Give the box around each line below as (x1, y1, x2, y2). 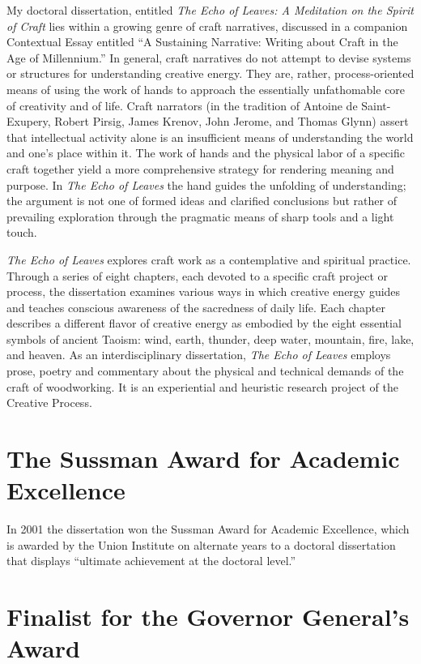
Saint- (361, 96, 391, 114)
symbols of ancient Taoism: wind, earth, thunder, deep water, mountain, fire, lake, (6, 330, 415, 347)
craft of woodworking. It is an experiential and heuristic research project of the (6, 378, 398, 395)
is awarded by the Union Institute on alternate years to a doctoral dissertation (6, 536, 396, 553)
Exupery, (6, 113, 51, 130)
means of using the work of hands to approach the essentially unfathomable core (6, 80, 406, 97)
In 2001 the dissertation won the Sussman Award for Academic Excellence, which (6, 520, 410, 538)
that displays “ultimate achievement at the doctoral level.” (6, 552, 296, 569)
